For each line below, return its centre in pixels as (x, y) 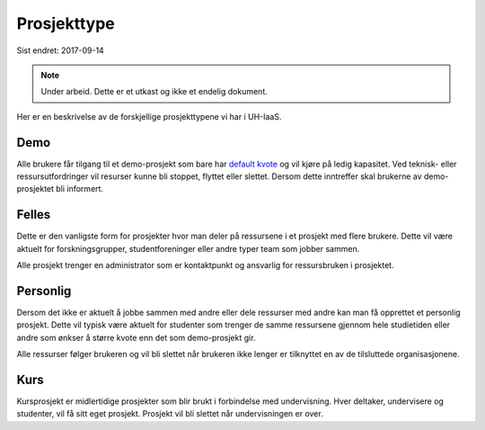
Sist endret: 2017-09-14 (61, 50)
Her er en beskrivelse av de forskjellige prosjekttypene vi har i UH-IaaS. (149, 116)
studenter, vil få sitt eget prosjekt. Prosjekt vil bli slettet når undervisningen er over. (170, 414)
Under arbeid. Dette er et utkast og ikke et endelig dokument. (154, 92)
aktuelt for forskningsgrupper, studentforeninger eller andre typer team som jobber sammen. (188, 248)
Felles (34, 215)
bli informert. (79, 189)
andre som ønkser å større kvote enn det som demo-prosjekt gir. (136, 337)
